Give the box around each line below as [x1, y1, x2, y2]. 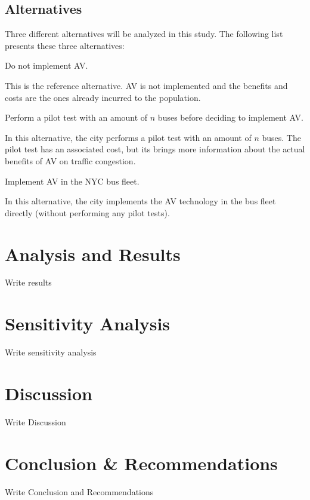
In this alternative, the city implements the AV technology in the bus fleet [5, 195, 276, 207]
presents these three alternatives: [5, 39, 125, 51]
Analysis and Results [5, 241, 181, 266]
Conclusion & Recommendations [5, 450, 278, 475]
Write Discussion [5, 415, 66, 428]
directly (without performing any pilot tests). [5, 206, 170, 219]
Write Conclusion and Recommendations [5, 485, 154, 498]
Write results [5, 276, 52, 289]
